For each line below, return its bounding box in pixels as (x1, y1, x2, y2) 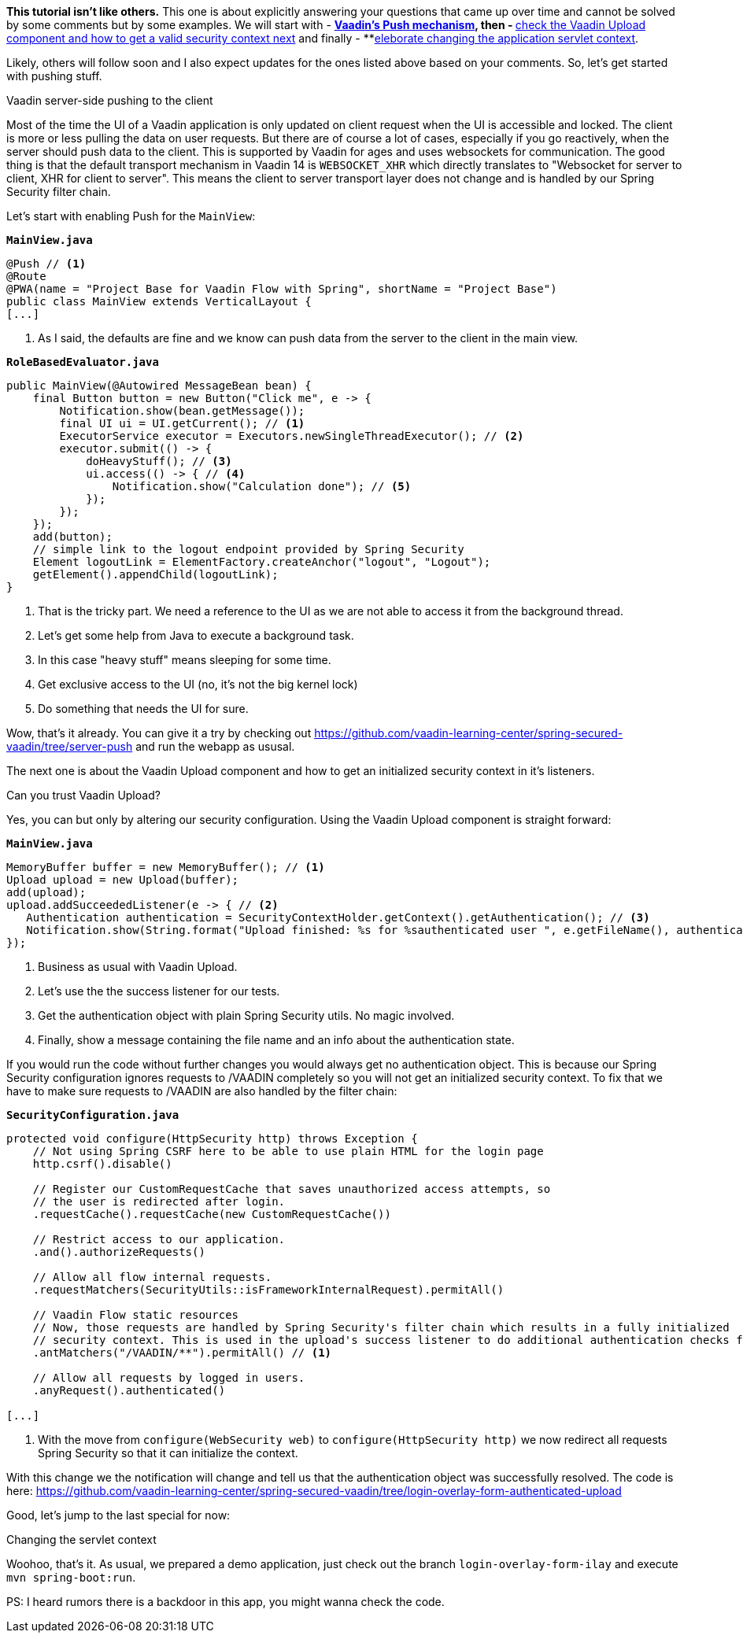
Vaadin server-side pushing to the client (6, 94, 213, 107)
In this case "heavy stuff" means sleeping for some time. (38, 653, 331, 666)
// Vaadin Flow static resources (32, 1309, 239, 1321)
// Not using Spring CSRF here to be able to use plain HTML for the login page (32, 1145, 544, 1157)
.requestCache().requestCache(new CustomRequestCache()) (32, 1208, 391, 1220)
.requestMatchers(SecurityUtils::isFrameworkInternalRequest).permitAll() (32, 1283, 505, 1296)
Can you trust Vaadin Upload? (6, 788, 161, 802)
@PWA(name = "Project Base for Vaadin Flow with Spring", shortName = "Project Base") (6, 282, 557, 295)
